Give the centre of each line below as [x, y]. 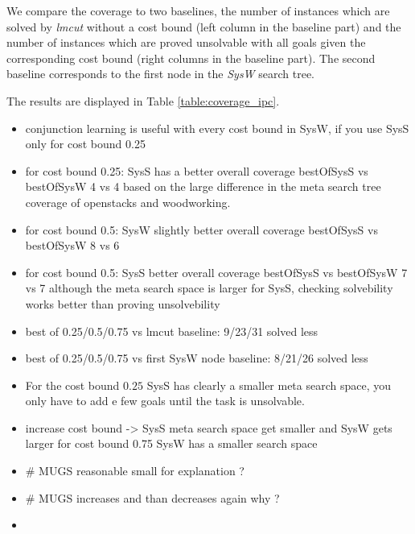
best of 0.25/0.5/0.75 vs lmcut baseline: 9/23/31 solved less [172, 331]
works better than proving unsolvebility [123, 303]
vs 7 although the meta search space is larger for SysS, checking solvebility [209, 288]
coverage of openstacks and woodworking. [128, 202]
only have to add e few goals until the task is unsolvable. [165, 401]
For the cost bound [72, 385]
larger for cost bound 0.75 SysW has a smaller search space [171, 443]
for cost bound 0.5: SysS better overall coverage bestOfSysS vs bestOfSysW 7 [216, 272]
